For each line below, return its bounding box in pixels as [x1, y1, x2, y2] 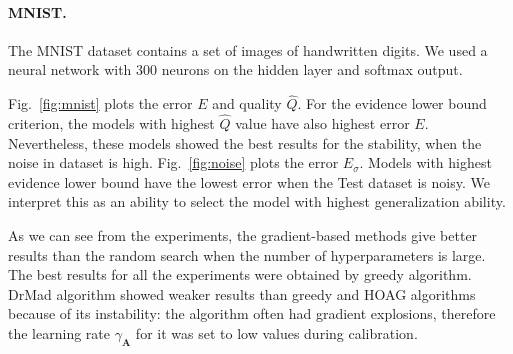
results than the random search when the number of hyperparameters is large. [8, 244, 486, 265]
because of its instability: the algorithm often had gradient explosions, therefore [8, 303, 496, 324]
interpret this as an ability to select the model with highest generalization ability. [8, 191, 506, 212]
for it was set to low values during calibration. [135, 322, 418, 343]
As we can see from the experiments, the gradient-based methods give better [8, 224, 478, 245]
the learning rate [8, 322, 110, 343]
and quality [212, 93, 282, 114]
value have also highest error [235, 113, 410, 134]
